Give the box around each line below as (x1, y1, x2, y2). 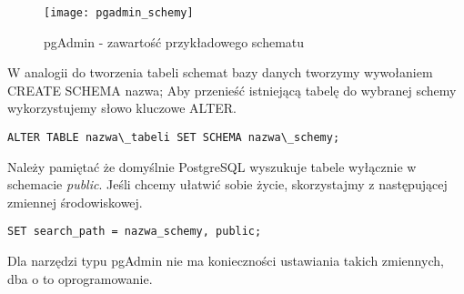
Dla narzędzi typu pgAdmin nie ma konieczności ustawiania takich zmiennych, (7, 251, 444, 270)
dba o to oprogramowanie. (7, 269, 153, 288)
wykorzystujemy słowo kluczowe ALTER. (7, 98, 237, 117)
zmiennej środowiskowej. (7, 192, 143, 211)
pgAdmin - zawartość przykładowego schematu (44, 32, 305, 51)
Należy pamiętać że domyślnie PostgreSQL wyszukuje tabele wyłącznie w (7, 157, 417, 176)
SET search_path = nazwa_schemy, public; (7, 225, 262, 238)
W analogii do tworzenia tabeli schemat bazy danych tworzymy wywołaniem (7, 63, 433, 82)
